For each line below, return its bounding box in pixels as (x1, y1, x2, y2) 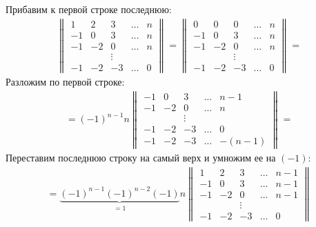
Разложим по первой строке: (6, 74, 125, 88)
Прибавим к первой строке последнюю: (6, 2, 172, 16)
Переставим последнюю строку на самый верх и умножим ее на (6, 150, 276, 164)
